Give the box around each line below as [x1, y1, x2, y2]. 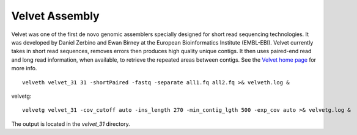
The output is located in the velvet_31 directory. [11, 120, 131, 128]
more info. [11, 65, 37, 72]
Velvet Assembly [11, 9, 100, 23]
